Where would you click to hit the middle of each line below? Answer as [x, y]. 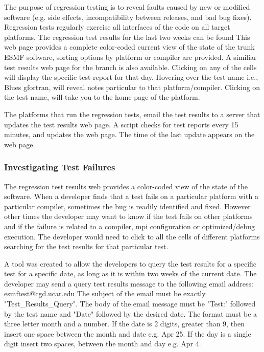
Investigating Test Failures [60, 167]
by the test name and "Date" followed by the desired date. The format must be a [131, 313]
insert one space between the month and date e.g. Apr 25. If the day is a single [128, 333]
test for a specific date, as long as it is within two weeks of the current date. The [130, 273]
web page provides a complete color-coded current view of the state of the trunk [129, 47]
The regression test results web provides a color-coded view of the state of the [126, 186]
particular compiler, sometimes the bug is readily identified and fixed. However [127, 206]
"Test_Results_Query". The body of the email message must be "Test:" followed [130, 304]
